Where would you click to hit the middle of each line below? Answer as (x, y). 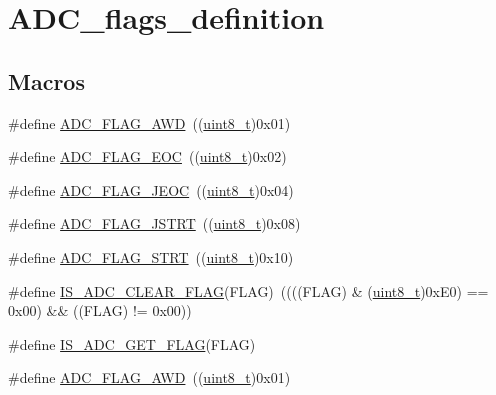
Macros (46, 80)
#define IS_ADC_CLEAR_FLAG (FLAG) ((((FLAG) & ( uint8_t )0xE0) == (248, 290)
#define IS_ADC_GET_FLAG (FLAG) (132, 343)
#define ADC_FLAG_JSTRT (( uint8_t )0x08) (154, 223)
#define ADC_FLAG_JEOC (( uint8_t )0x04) (151, 189)
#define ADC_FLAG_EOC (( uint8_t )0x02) (147, 156)
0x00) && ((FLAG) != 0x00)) (100, 310)
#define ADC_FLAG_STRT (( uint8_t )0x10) (151, 256)
